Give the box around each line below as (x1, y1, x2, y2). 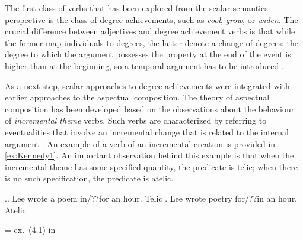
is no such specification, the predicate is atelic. (5, 172, 174, 184)
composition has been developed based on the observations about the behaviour (5, 102, 295, 115)
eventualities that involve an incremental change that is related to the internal (5, 125, 289, 138)
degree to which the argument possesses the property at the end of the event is (5, 48, 291, 60)
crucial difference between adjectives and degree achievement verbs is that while (5, 25, 295, 37)
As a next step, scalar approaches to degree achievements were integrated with (5, 79, 290, 92)
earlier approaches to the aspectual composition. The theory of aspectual (5, 91, 270, 103)
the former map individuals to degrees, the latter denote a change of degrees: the (5, 36, 299, 48)
